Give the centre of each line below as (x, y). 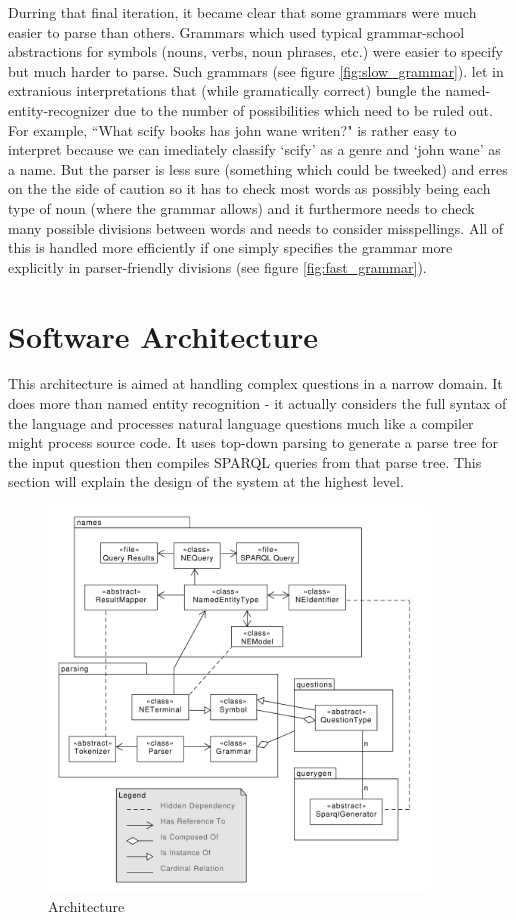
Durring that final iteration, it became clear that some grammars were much (242, 12)
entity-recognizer (59, 109)
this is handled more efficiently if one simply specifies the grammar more (230, 247)
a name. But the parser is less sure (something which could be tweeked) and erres (258, 168)
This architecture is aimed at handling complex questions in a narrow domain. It (255, 383)
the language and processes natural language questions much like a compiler (241, 422)
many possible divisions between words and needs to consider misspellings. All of (256, 227)
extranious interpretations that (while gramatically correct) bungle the (224, 90)
